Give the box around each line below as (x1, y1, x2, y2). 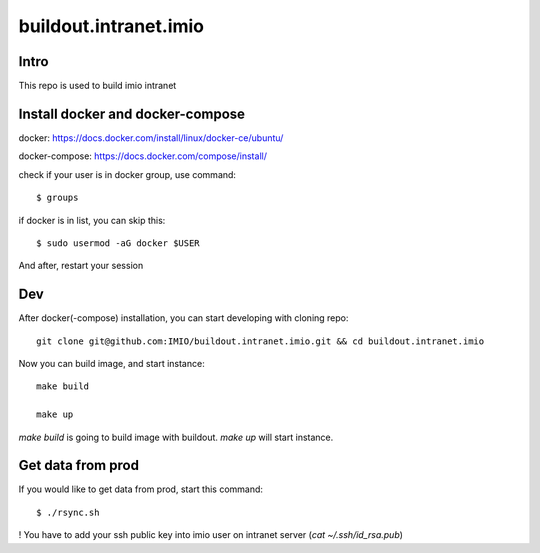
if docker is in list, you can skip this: (18, 214, 166, 226)
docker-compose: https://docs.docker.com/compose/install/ (18, 150, 267, 162)
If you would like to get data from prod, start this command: (18, 483, 264, 495)
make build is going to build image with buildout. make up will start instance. (18, 431, 334, 443)
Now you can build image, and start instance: (18, 358, 205, 369)
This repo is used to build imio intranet (18, 80, 177, 92)
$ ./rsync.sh (36, 506, 100, 518)
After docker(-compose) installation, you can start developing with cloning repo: (18, 312, 349, 324)
